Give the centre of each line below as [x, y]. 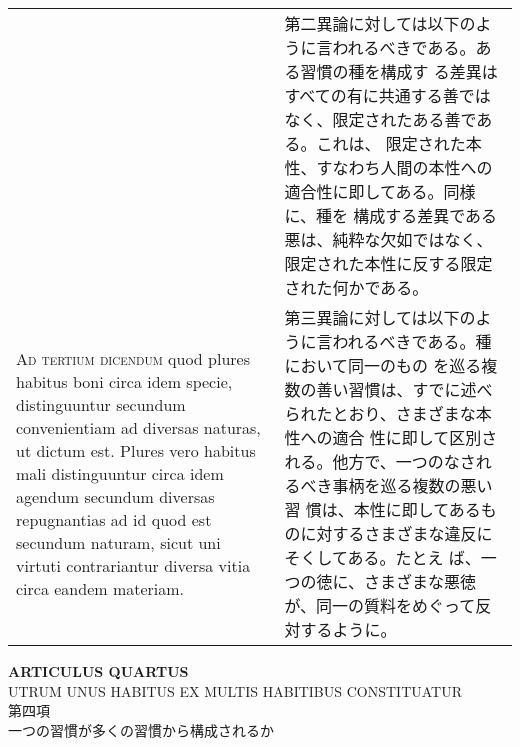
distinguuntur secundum [101, 404]
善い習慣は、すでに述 [396, 389]
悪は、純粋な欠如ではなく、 [388, 239]
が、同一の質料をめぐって [380, 605]
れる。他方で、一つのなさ [380, 461]
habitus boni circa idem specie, [124, 381]
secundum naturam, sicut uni [118, 542]
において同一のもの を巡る [383, 365]
